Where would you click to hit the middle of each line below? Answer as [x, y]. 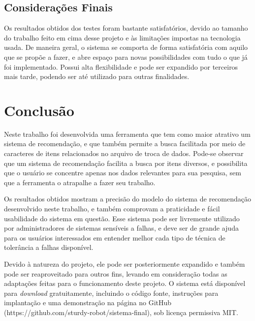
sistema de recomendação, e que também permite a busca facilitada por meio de [125, 143]
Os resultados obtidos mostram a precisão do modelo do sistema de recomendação [127, 199]
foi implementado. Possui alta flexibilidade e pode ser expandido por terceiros [121, 66]
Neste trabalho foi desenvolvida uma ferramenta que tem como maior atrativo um [127, 134]
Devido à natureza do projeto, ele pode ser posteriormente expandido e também [125, 264]
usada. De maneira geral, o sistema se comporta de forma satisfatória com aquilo [126, 47]
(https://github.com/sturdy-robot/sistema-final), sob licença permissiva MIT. [121, 312]
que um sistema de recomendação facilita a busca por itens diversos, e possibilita [126, 163]
